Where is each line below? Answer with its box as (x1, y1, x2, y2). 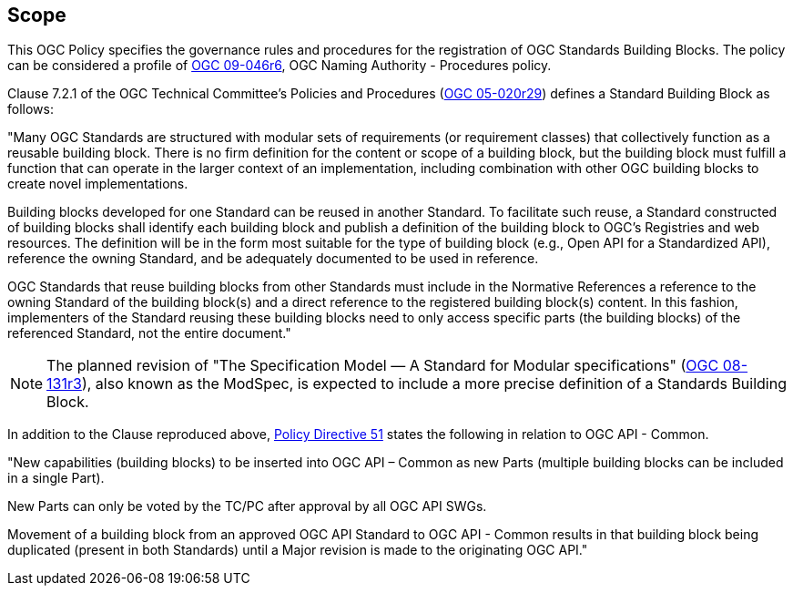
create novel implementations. (7, 176, 188, 192)
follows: (7, 101, 54, 118)
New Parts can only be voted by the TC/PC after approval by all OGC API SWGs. (7, 498, 487, 515)
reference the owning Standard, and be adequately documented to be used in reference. (7, 250, 539, 267)
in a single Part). (7, 470, 105, 486)
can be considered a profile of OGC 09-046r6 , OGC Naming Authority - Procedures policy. (7, 57, 552, 74)
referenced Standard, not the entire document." (7, 325, 291, 342)
